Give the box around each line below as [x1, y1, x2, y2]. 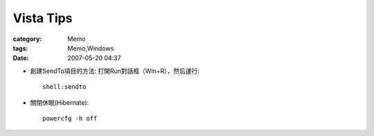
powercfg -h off [42, 114, 98, 122]
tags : [12, 44, 28, 52]
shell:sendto [42, 83, 87, 91]
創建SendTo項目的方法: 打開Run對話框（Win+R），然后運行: [30, 67, 200, 75]
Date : [12, 54, 29, 62]
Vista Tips [12, 10, 73, 26]
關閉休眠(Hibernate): [30, 98, 89, 107]
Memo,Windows [67, 44, 114, 52]
